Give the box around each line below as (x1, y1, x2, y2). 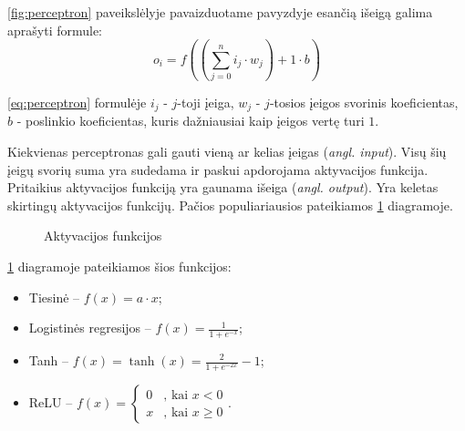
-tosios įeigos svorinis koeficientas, (269, 92, 459, 111)
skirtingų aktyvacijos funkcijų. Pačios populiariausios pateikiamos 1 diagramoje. (7, 195, 453, 214)
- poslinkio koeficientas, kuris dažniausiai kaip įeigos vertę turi (16, 111, 365, 130)
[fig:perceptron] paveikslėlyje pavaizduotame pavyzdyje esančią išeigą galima (7, 3, 433, 21)
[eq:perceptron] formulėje (7, 92, 147, 111)
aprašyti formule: (7, 20, 103, 39)
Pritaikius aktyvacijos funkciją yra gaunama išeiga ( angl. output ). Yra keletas (7, 178, 439, 197)
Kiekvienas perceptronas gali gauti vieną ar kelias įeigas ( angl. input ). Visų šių (7, 142, 447, 161)
